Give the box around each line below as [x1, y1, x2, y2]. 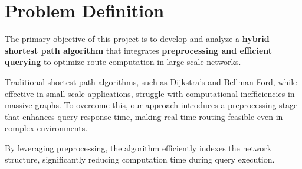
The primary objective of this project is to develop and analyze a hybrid [5, 32, 270, 45]
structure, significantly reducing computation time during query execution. [5, 153, 275, 165]
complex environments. [5, 122, 88, 134]
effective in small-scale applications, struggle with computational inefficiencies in [5, 87, 295, 99]
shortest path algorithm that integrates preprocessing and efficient [5, 44, 273, 56]
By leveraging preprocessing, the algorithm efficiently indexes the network [5, 141, 272, 154]
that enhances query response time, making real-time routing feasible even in [5, 110, 283, 122]
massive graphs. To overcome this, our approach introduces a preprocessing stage [5, 99, 298, 111]
